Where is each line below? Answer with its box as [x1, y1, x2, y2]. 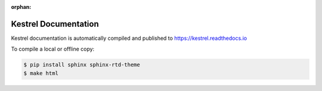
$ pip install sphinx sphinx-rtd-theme [23, 61, 140, 68]
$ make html [23, 70, 59, 77]
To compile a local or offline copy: [11, 45, 95, 53]
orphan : [11, 4, 32, 10]
